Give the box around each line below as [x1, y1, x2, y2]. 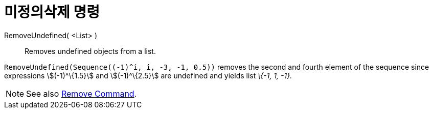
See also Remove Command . [26, 88, 137, 99]
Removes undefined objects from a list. [25, 46, 156, 55]
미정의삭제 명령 [4, 4, 100, 21]
